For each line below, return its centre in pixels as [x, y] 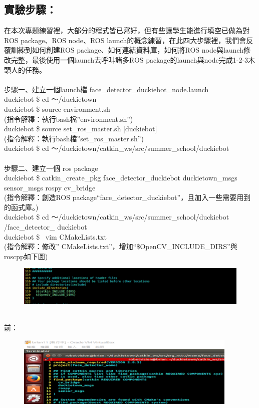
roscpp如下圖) [26, 256]
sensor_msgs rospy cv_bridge [50, 187]
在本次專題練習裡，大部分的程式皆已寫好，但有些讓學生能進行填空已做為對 [127, 30]
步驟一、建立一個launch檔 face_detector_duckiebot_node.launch [106, 89]
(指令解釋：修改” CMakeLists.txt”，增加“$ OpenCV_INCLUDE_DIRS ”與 [121, 246]
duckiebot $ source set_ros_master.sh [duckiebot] [81, 129]
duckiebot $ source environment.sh [57, 109]
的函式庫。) [21, 207]
